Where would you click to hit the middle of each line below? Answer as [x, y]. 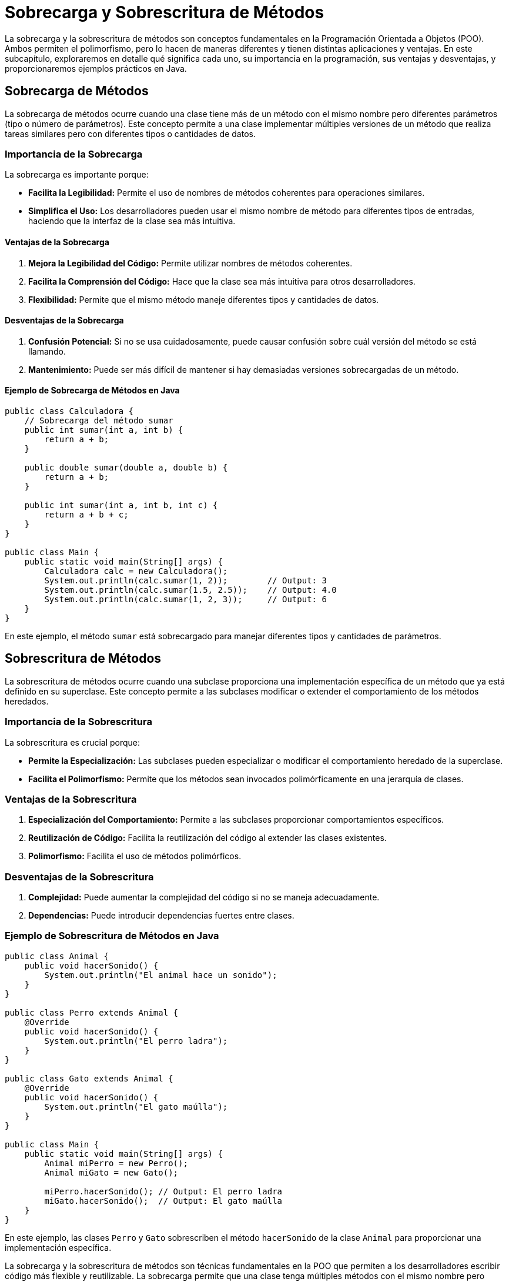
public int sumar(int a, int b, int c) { [121, 505]
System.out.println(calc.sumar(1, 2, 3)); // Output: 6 [185, 599]
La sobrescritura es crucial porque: [73, 742]
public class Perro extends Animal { [92, 1012]
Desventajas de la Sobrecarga [64, 320]
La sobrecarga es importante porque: [77, 175]
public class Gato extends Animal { [89, 1078]
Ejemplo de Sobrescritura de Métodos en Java [112, 936]
